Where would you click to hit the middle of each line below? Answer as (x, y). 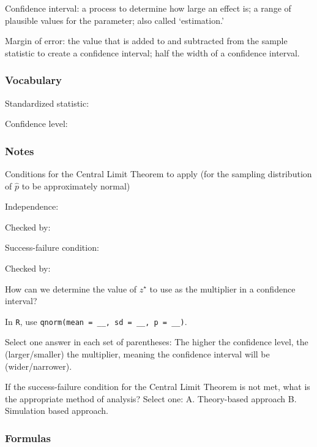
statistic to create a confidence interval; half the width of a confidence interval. (152, 52)
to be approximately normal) (76, 185)
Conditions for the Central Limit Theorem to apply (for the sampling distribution (158, 174)
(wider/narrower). (39, 366)
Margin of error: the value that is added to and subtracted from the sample (146, 41)
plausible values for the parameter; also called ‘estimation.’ (114, 20)
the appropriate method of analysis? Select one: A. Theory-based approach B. (151, 398)
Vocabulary (34, 80)
